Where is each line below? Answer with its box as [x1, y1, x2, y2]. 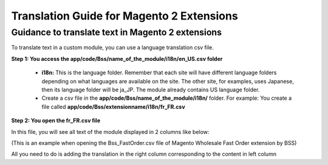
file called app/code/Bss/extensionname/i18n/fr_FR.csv [41, 103, 185, 110]
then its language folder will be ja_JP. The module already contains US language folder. [41, 86, 260, 93]
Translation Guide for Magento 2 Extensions [11, 9, 238, 23]
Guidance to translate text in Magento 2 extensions [11, 27, 222, 38]
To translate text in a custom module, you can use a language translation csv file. [11, 44, 214, 51]
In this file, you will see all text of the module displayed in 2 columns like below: [11, 128, 210, 135]
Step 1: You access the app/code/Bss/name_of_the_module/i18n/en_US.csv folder [11, 55, 223, 62]
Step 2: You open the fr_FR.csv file [11, 117, 100, 124]
